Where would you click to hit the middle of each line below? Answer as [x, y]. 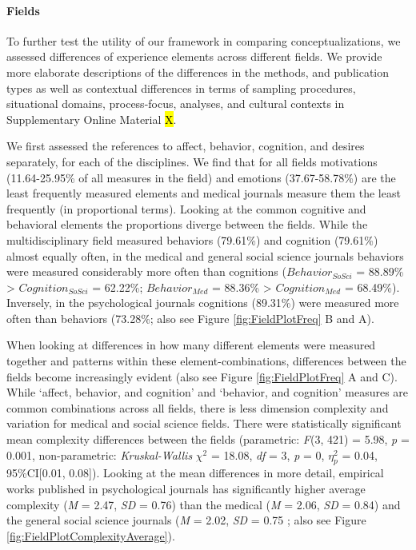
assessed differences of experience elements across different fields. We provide [194, 56]
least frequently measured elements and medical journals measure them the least [204, 193]
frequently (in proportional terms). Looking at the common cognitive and [186, 208]
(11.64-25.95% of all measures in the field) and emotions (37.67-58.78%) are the [201, 177]
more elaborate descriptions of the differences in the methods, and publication [198, 72]
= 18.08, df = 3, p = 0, [268, 454]
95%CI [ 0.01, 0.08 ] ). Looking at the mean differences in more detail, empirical [195, 473]
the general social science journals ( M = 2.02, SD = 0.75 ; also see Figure [186, 520]
